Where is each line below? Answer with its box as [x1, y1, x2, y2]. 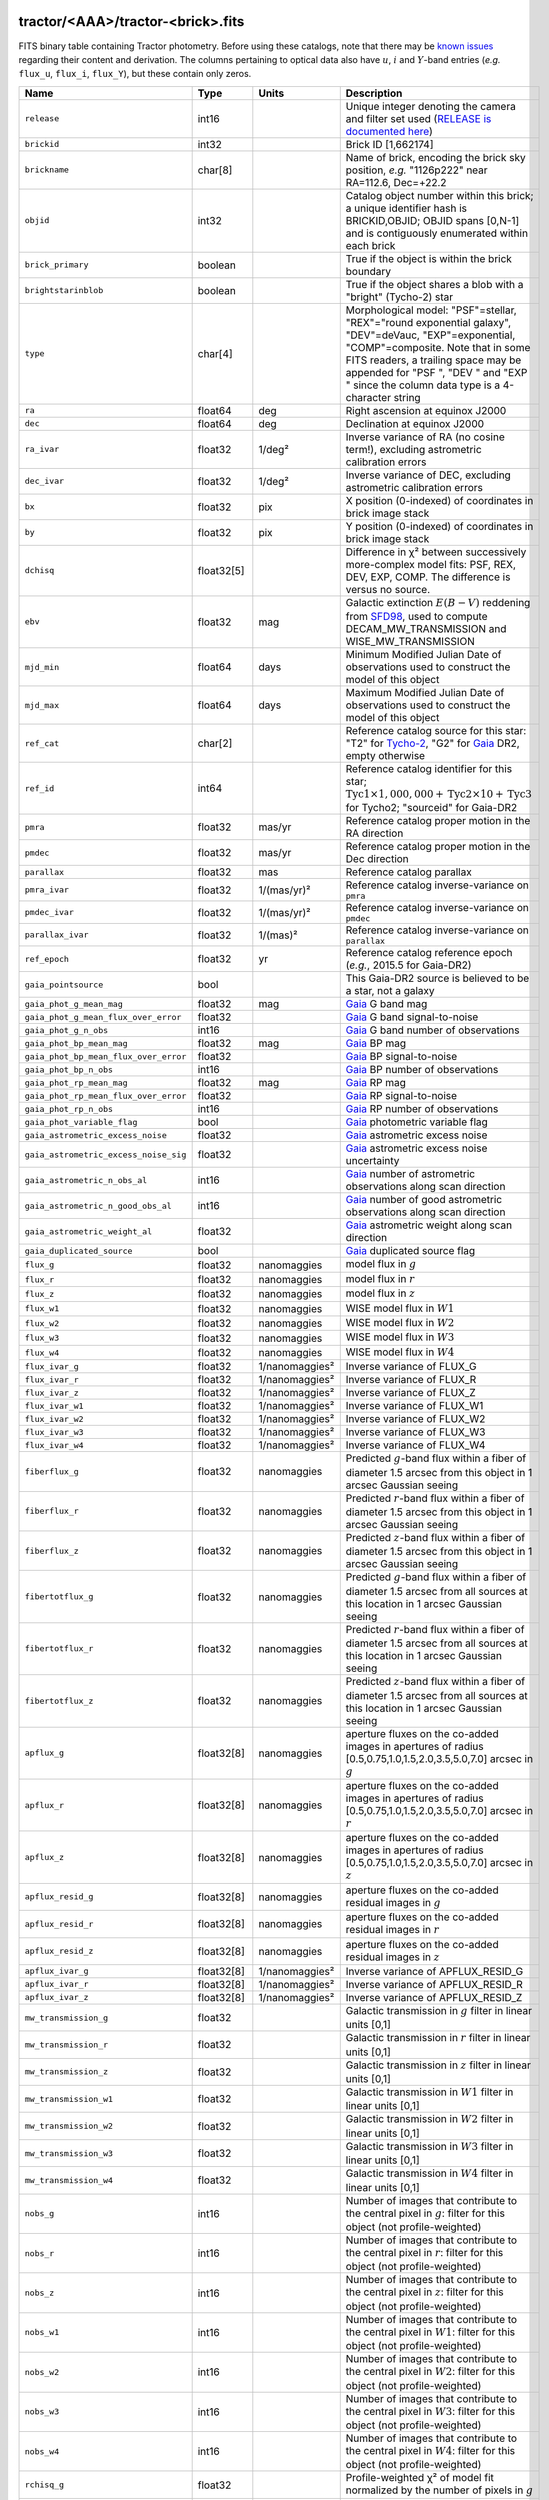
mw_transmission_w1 [24, 2093, 114, 2104]
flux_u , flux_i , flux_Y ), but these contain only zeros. [18, 68, 252, 80]
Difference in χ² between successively [345, 545, 527, 559]
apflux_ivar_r [24, 1979, 89, 1990]
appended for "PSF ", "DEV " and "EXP [345, 365, 528, 379]
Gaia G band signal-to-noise [345, 1010, 479, 1024]
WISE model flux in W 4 [345, 1345, 455, 1359]
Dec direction [345, 852, 409, 866]
